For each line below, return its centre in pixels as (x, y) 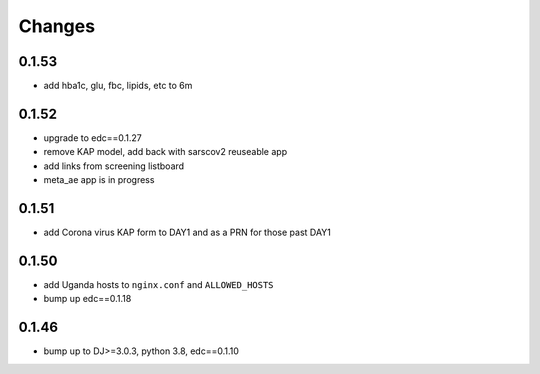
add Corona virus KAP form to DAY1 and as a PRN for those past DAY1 (187, 232)
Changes (56, 26)
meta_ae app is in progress (99, 180)
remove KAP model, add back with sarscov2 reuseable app (165, 152)
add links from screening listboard (114, 166)
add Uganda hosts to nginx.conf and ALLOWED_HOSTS (158, 284)
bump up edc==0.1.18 (87, 299)
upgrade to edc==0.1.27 (92, 137)
